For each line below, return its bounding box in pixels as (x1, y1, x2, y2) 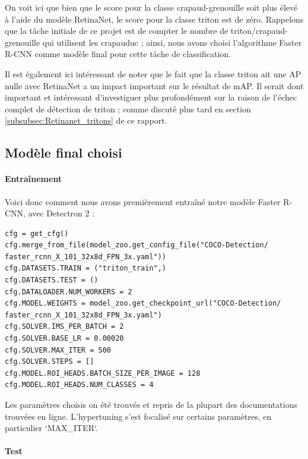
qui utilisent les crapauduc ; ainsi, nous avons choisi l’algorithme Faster (42, 36, 302, 48)
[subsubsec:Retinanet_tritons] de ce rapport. (5, 114, 167, 127)
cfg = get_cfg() (5, 229, 69, 238)
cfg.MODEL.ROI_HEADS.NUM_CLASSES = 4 (5, 381, 154, 389)
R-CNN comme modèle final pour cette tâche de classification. (5, 48, 231, 60)
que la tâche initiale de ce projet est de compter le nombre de (5, 24, 228, 37)
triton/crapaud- (230, 24, 288, 37)
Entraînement (5, 172, 62, 185)
